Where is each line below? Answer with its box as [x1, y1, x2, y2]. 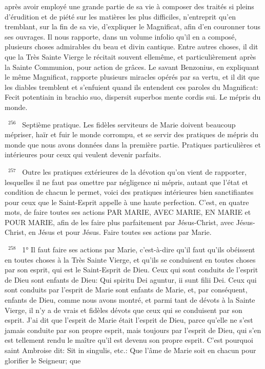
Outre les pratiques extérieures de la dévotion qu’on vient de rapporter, [22, 166, 247, 177]
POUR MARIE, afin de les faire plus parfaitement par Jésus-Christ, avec [5, 216, 234, 227]
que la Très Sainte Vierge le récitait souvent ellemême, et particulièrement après [5, 51, 256, 62]
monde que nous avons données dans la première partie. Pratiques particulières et [5, 139, 261, 150]
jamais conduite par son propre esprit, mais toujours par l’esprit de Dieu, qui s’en [5, 324, 261, 335]
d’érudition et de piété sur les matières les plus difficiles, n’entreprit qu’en [5, 11, 236, 22]
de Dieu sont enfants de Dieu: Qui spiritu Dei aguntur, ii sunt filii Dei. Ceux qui [5, 274, 257, 285]
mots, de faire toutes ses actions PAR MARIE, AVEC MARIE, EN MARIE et [5, 207, 251, 217]
